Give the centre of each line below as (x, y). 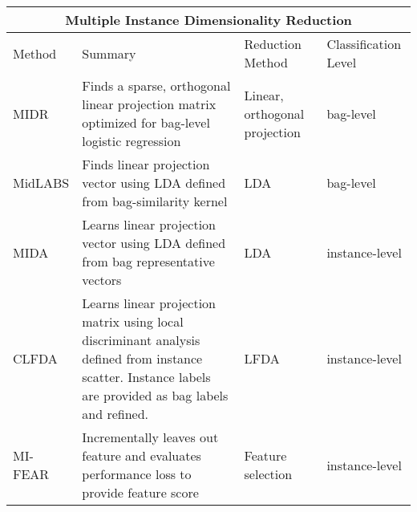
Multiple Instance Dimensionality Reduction (208, 20)
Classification (364, 44)
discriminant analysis (141, 340)
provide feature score (140, 492)
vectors (102, 280)
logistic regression (132, 141)
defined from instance (142, 358)
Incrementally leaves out (150, 437)
